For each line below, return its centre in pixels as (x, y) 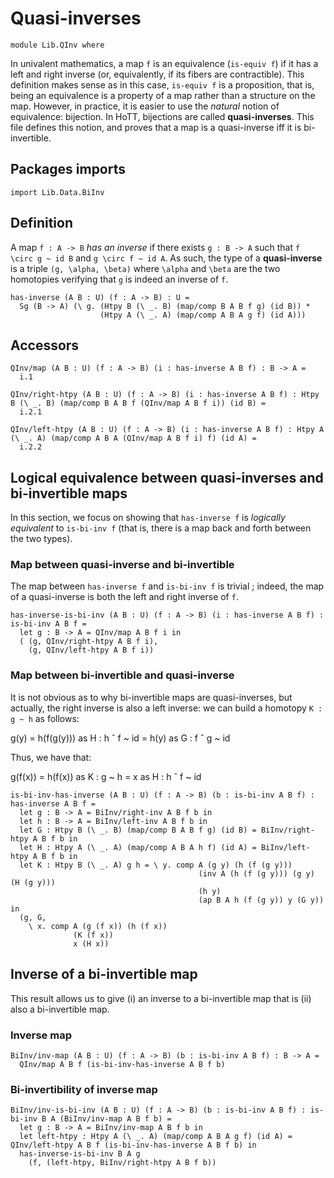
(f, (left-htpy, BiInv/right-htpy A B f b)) (122, 1163)
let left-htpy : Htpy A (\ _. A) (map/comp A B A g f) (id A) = (156, 1137)
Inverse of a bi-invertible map (104, 974)
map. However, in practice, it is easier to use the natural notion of (145, 106)
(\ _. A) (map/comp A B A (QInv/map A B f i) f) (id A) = (133, 438)
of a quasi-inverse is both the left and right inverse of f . (124, 597)
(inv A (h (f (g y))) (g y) (256, 873)
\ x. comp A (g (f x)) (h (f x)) (98, 926)
